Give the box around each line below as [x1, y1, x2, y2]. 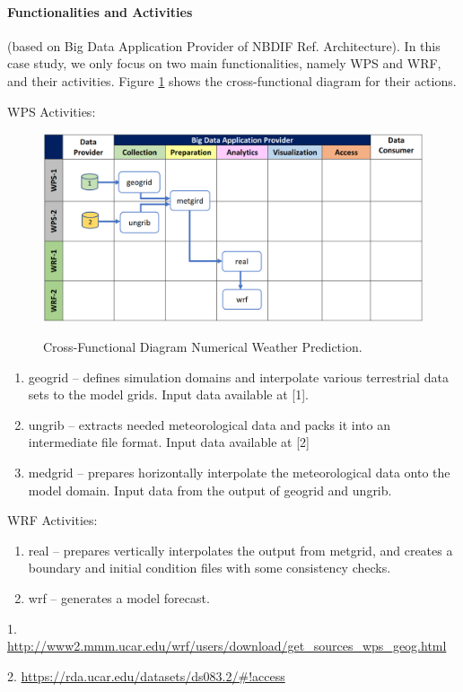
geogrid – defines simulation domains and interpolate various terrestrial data [28, 367, 449, 386]
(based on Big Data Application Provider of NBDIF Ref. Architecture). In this [7, 36, 441, 55]
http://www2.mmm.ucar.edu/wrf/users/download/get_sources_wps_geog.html [7, 636, 447, 655]
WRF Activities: [7, 511, 98, 530]
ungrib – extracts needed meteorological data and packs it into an [28, 415, 390, 434]
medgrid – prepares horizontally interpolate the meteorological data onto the [28, 463, 450, 482]
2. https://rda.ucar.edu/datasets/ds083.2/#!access [7, 666, 285, 685]
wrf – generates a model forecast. [28, 589, 210, 608]
